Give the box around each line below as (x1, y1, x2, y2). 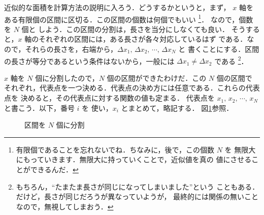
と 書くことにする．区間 (178, 44, 259, 54)
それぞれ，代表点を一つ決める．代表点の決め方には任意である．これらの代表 (4, 82, 260, 93)
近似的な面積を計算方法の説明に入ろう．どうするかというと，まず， (4, 2, 230, 12)
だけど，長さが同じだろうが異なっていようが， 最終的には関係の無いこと (16, 191, 259, 202)
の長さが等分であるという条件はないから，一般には (4, 55, 175, 66)
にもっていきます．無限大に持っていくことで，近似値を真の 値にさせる (16, 154, 252, 165)
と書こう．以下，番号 (4, 102, 75, 113)
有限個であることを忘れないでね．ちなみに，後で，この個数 (16, 144, 214, 155)
